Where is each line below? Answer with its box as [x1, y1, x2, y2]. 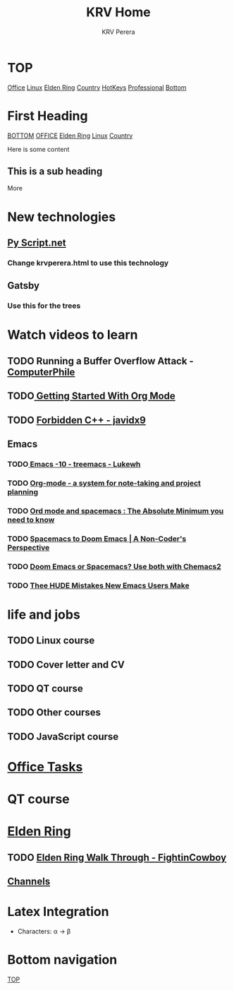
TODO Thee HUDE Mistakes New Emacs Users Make [7, 580, 190, 590]
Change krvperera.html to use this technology [7, 258, 169, 268]
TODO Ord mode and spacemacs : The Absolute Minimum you [7, 506, 224, 515]
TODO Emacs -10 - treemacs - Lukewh [7, 459, 141, 469]
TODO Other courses [7, 707, 101, 719]
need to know [7, 515, 55, 525]
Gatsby [7, 280, 40, 292]
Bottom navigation [7, 952, 118, 968]
